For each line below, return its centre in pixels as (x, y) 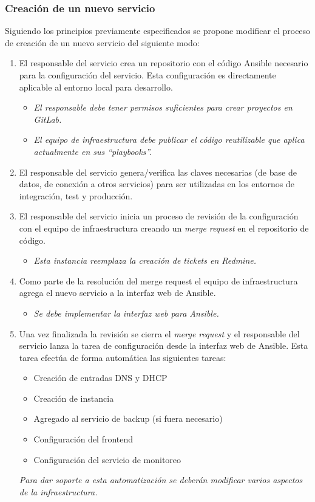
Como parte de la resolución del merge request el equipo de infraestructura (158, 280)
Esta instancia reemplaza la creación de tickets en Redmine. (145, 260)
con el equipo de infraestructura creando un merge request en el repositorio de (164, 228)
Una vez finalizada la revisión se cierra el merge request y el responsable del (159, 333)
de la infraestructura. (58, 491)
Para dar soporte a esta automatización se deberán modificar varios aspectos (161, 480)
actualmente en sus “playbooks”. (93, 151)
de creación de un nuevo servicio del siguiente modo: (102, 42)
